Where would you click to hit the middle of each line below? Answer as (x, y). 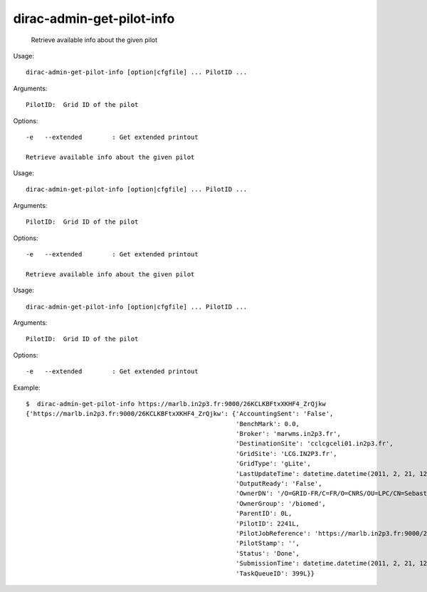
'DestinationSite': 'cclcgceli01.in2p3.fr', (315, 444)
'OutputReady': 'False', (279, 484)
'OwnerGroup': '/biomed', (281, 503)
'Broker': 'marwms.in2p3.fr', (289, 434)
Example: (27, 388)
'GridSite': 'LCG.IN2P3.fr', (286, 453)
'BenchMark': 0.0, (268, 424)
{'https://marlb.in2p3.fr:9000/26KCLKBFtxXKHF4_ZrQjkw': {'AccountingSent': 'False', (180, 414)
